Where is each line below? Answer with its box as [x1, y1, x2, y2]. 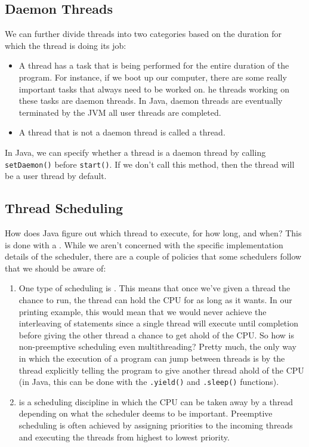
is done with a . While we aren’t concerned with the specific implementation [5, 238, 283, 251]
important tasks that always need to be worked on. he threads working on [18, 82, 289, 95]
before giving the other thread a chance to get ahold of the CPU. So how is [18, 328, 295, 341]
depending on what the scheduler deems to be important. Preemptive [18, 407, 273, 420]
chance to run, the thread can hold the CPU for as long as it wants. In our [18, 293, 292, 306]
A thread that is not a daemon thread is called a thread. [18, 126, 225, 138]
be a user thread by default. [5, 169, 107, 182]
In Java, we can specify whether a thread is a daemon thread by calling [5, 146, 266, 158]
